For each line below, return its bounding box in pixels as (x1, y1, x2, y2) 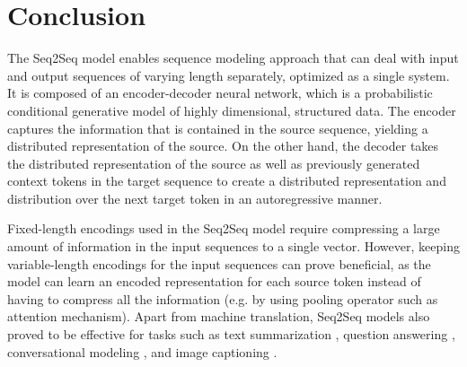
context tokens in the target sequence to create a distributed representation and (7, 171, 446, 190)
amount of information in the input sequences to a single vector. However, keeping (7, 237, 460, 256)
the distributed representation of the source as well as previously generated (7, 153, 420, 172)
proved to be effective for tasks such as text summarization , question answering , (7, 325, 455, 344)
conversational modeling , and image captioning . (7, 342, 278, 361)
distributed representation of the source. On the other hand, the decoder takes (7, 136, 439, 155)
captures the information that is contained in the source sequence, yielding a (7, 118, 428, 137)
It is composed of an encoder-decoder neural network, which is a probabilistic (7, 83, 433, 102)
